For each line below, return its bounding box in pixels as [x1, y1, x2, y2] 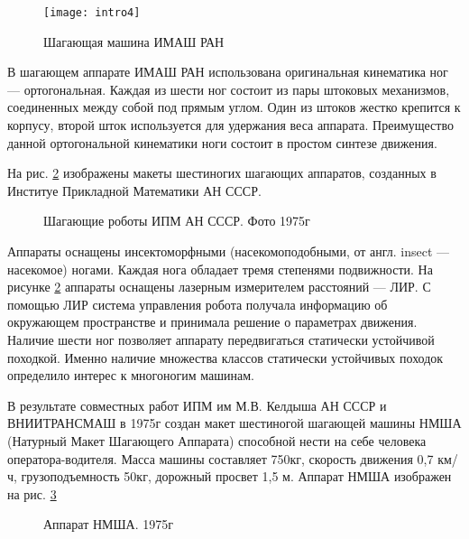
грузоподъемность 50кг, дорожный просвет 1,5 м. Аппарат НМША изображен [21, 467, 452, 486]
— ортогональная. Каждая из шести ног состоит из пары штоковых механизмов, [7, 79, 450, 98]
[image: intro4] [43, 6, 141, 19]
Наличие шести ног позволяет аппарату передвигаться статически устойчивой [7, 330, 435, 348]
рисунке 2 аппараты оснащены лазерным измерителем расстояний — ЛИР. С [7, 277, 431, 296]
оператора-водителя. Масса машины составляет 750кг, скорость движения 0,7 [7, 449, 434, 468]
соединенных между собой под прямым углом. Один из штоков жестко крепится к [7, 98, 461, 116]
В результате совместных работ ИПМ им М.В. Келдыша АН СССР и [7, 395, 387, 414]
